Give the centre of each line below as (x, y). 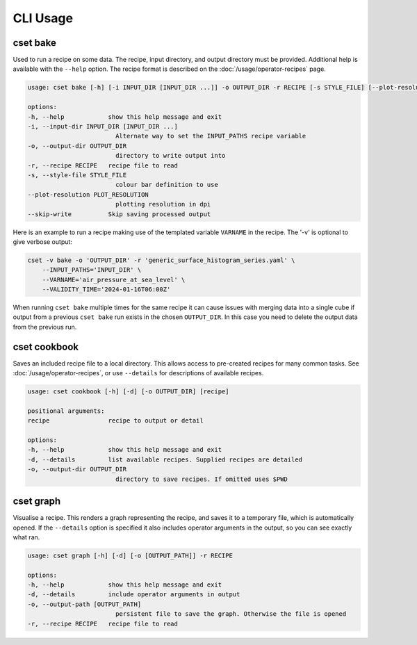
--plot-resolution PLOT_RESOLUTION (88, 194)
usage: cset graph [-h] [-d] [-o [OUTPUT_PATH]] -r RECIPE (130, 555)
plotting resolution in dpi (163, 204)
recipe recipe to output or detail (116, 421)
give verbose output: (43, 242)
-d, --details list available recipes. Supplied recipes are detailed (165, 459)
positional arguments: (66, 411)
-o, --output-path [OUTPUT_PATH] (84, 604)
